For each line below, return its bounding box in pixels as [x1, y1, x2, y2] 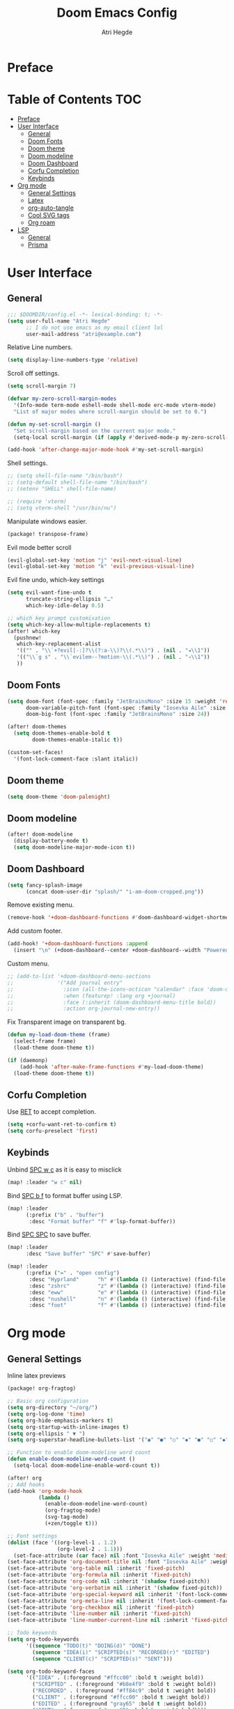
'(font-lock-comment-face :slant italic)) [13, 755, 139, 762]
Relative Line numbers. [7, 343, 73, 351]
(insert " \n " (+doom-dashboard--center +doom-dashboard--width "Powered [13, 947, 229, 954]
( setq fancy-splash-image [7, 882, 82, 889]
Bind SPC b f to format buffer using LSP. [7, 1191, 123, 1200]
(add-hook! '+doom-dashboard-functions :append [7, 940, 148, 947]
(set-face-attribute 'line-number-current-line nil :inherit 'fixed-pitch [7, 1617, 229, 1624]
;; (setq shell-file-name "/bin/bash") [7, 473, 123, 480]
